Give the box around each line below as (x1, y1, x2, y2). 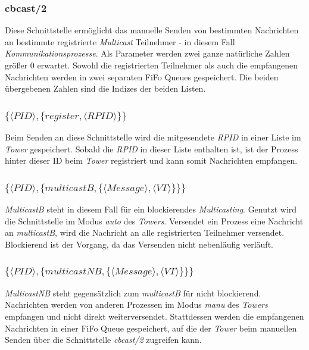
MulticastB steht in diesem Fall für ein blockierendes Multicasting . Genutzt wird (5, 203, 297, 215)
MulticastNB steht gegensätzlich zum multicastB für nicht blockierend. (5, 286, 261, 299)
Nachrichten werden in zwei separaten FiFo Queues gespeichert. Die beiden (5, 70, 279, 83)
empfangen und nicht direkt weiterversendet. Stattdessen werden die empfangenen (5, 310, 304, 323)
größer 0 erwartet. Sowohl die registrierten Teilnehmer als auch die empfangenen (5, 59, 298, 71)
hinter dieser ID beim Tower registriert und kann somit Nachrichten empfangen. (5, 154, 298, 167)
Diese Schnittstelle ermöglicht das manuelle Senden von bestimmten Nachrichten (5, 24, 299, 36)
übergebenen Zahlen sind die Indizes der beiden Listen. (5, 82, 206, 95)
